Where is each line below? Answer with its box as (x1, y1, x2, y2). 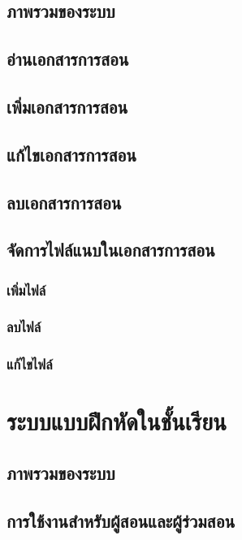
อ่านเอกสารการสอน (6, 46, 129, 71)
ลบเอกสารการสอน (6, 189, 122, 214)
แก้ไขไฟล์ (6, 354, 53, 374)
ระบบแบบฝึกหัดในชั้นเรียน (6, 404, 227, 438)
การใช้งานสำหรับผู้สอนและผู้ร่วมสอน (6, 508, 236, 533)
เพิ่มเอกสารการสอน (6, 93, 128, 119)
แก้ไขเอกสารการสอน (6, 141, 137, 166)
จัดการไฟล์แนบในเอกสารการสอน (6, 237, 215, 262)
